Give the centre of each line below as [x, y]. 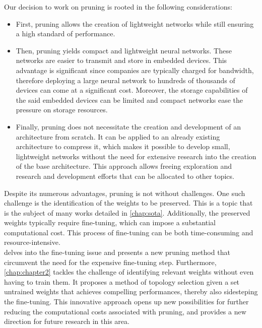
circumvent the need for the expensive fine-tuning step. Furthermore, [110, 262]
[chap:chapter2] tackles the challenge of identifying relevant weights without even [129, 272]
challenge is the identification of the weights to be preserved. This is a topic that [128, 203]
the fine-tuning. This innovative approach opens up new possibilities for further [126, 302]
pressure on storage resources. [62, 110]
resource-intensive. [32, 242]
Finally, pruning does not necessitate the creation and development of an [128, 126]
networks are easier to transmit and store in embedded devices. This [121, 60]
